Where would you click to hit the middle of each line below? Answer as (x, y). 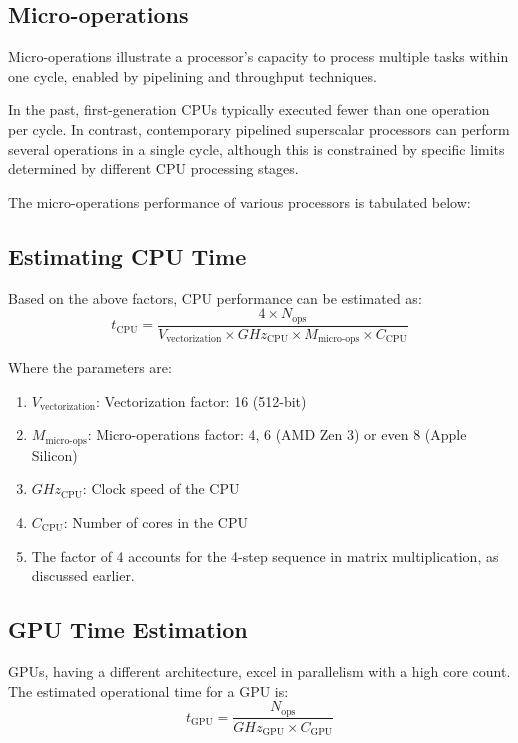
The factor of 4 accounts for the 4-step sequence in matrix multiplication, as (265, 555)
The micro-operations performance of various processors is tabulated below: (239, 201)
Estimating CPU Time (127, 255)
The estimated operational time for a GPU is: (148, 690)
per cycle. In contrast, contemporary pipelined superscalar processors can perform (259, 128)
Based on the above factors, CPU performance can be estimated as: (215, 297)
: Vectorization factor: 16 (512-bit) (201, 400)
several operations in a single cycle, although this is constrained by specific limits (256, 148)
